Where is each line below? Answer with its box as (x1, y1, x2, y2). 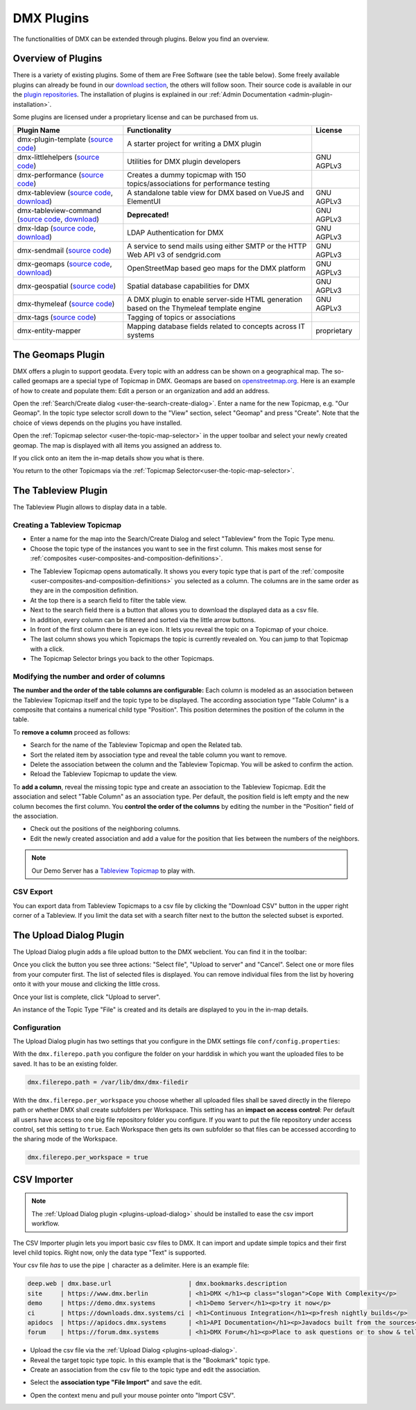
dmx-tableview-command (17, 205, 102, 215)
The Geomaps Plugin (12, 349, 105, 360)
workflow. (31, 1219, 60, 1228)
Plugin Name (17, 126, 60, 135)
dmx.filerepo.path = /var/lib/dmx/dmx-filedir (27, 1078, 189, 1086)
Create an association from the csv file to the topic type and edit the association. (30, 1366, 261, 1374)
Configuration (12, 1023, 62, 1032)
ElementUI (127, 196, 161, 206)
